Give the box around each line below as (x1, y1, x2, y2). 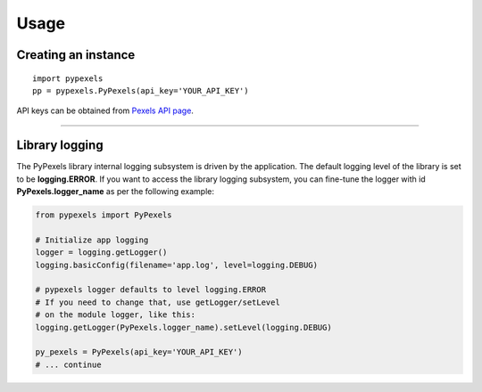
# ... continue (35, 359, 102, 370)
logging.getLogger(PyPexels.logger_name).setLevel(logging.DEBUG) (35, 322, 332, 332)
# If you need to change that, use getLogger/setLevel (35, 297, 280, 307)
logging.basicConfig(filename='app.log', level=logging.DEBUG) (35, 259, 319, 270)
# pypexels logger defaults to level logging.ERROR (35, 285, 267, 295)
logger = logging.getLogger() (35, 248, 168, 257)
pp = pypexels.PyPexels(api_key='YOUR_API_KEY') (32, 86, 249, 95)
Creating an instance (16, 47, 136, 62)
